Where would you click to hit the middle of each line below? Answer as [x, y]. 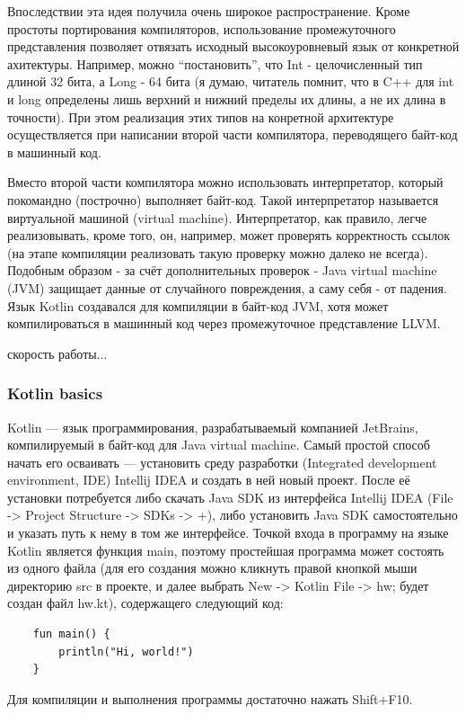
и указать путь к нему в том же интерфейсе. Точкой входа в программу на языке [228, 533]
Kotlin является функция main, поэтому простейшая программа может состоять [226, 550]
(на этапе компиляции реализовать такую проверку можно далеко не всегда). [218, 252]
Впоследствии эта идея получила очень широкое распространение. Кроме [209, 11]
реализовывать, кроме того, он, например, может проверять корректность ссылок [229, 235]
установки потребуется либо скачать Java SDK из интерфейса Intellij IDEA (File [230, 497]
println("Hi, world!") [126, 652]
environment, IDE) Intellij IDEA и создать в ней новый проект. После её [209, 480]
